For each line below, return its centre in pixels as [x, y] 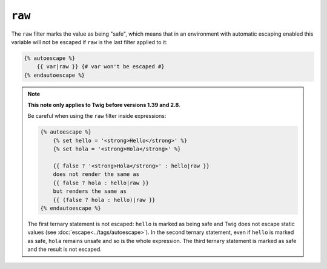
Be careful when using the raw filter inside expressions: [97, 116]
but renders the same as [90, 191]
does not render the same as [96, 174]
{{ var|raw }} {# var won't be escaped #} [101, 67]
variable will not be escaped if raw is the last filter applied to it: [89, 42]
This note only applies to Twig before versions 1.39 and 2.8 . [104, 105]
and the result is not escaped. [65, 249]
